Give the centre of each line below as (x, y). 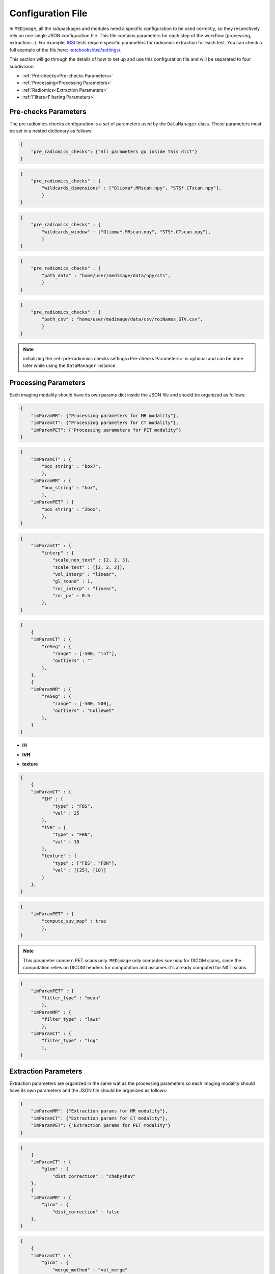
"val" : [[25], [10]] (79, 870)
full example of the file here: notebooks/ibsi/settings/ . (65, 50)
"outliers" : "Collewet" (83, 711)
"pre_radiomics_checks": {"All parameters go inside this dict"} (114, 151)
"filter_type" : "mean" (71, 998)
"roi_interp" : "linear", (85, 588)
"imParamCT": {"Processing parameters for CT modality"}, (105, 423)
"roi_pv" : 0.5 (71, 596)
